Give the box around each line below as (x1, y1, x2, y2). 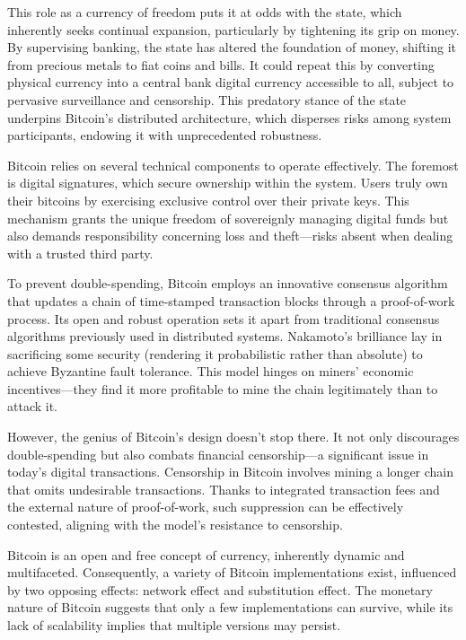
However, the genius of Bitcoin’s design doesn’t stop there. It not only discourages (7, 427, 460, 446)
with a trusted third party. (7, 243, 154, 262)
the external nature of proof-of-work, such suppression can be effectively (7, 497, 404, 516)
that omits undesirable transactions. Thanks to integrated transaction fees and (7, 479, 440, 498)
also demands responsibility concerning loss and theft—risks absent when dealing (7, 226, 453, 245)
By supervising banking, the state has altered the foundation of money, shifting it (7, 38, 457, 57)
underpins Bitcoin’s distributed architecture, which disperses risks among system (7, 108, 452, 127)
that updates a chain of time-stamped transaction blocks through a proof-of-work (7, 291, 455, 310)
